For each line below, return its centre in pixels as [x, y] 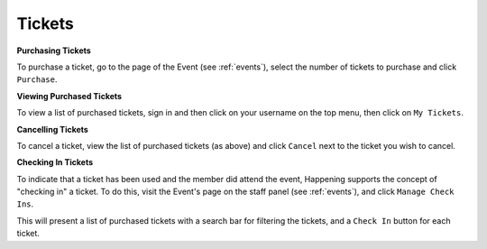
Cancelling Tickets [53, 129]
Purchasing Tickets [54, 51]
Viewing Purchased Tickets [69, 96]
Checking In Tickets [55, 162]
